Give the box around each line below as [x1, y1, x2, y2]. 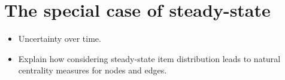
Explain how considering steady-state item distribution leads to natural [18, 52, 281, 64]
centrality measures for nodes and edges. [18, 64, 167, 76]
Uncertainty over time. [18, 32, 101, 45]
